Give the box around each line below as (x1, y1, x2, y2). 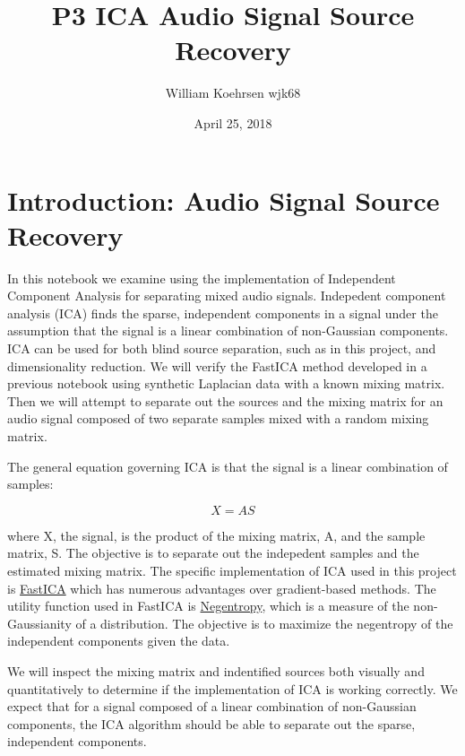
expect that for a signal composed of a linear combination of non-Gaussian (7, 697, 417, 716)
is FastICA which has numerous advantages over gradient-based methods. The (7, 578, 436, 597)
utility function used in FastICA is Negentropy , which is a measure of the (7, 596, 409, 615)
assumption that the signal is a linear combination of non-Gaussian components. (7, 321, 449, 340)
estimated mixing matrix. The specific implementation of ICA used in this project (7, 560, 457, 579)
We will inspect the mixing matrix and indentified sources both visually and (7, 661, 425, 680)
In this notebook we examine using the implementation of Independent (7, 268, 396, 287)
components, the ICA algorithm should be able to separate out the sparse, (7, 714, 416, 733)
